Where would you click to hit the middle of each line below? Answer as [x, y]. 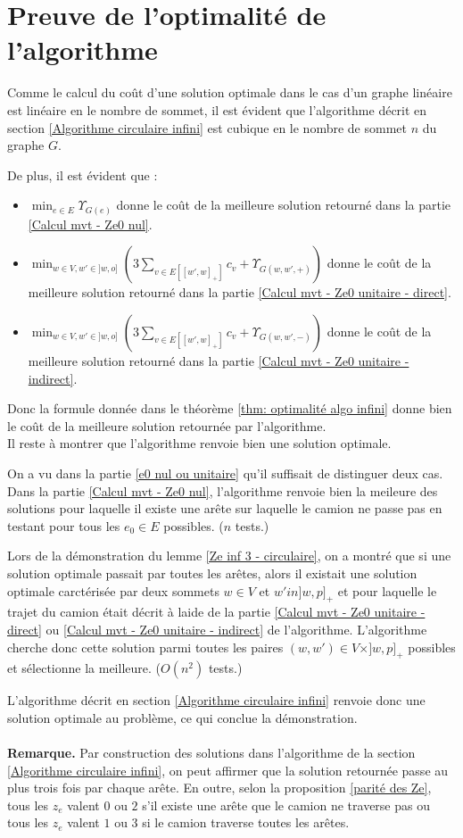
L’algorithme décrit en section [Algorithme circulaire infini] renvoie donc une [216, 700]
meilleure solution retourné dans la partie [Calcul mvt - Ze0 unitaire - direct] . [240, 292]
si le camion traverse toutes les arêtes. [246, 822]
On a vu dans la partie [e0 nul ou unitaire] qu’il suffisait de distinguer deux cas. [225, 473]
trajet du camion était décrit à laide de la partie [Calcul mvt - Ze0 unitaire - [216, 612]
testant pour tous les [64, 525]
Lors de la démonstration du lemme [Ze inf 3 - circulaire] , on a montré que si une [229, 556]
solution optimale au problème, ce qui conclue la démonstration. [182, 717]
